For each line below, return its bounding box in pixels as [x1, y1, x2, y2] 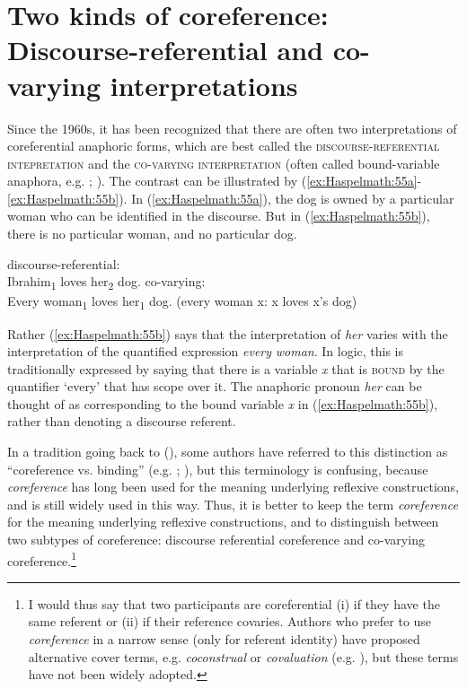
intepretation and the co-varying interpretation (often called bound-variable [7, 153, 440, 172]
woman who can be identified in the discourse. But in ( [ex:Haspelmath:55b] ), [7, 206, 430, 225]
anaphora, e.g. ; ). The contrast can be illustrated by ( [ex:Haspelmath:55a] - [7, 171, 422, 190]
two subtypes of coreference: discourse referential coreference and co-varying [7, 530, 425, 549]
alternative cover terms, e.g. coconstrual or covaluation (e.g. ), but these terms [28, 647, 459, 666]
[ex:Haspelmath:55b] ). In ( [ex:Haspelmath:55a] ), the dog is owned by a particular [7, 188, 454, 207]
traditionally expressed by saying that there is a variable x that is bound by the [7, 359, 445, 378]
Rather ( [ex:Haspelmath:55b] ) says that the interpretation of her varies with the [7, 324, 448, 343]
